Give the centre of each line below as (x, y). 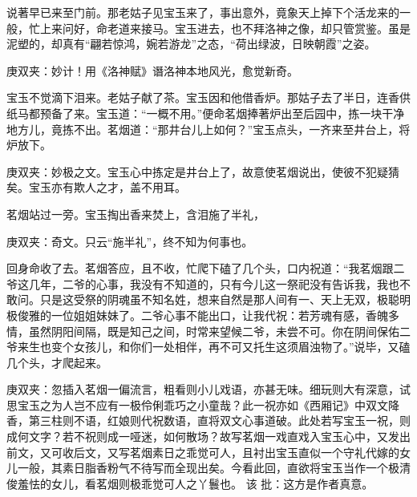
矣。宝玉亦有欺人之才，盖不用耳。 (96, 187)
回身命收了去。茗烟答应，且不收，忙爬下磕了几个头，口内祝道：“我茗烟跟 (200, 268)
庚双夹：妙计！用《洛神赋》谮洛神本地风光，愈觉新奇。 (152, 70)
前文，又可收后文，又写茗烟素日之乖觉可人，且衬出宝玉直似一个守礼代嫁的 (203, 452)
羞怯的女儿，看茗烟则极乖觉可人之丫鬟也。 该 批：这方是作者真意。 (195, 483)
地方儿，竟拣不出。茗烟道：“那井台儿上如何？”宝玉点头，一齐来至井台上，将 (208, 129)
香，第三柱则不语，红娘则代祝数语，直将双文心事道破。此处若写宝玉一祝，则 (208, 420)
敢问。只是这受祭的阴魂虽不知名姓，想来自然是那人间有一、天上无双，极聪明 (208, 299)
